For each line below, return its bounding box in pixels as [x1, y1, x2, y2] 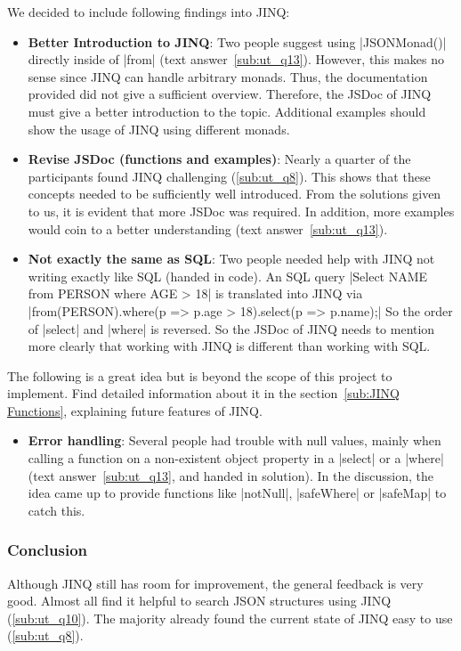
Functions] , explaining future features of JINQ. [7, 401, 263, 419]
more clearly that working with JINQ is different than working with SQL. [28, 337, 431, 355]
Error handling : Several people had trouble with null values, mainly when [28, 431, 441, 450]
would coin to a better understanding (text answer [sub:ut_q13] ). [28, 219, 388, 238]
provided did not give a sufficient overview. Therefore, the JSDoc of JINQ [28, 85, 432, 103]
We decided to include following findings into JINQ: [7, 3, 290, 20]
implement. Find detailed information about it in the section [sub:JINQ [7, 384, 400, 403]
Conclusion [7, 539, 87, 561]
